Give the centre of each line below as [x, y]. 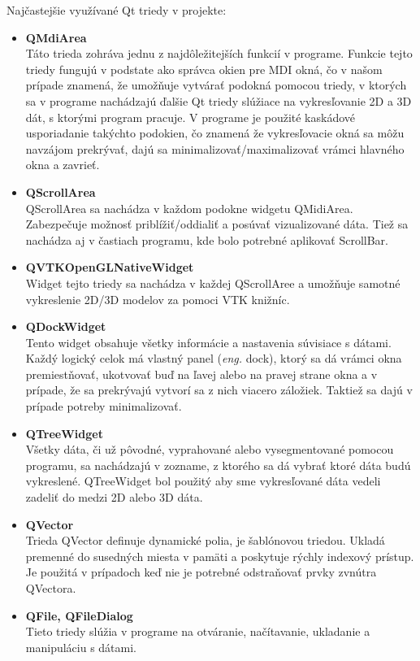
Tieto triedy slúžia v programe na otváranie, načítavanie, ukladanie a [198, 631]
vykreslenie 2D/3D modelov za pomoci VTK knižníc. [158, 299]
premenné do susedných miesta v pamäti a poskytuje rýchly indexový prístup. [220, 556]
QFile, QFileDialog [79, 615]
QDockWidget [66, 326]
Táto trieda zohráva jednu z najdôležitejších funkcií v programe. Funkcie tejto [219, 53]
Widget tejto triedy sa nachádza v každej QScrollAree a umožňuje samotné [213, 283]
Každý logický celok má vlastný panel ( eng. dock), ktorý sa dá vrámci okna [214, 358]
